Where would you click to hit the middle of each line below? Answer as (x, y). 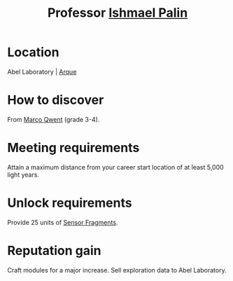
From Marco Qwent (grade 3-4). (54, 119)
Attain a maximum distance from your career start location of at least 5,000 (115, 167)
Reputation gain (54, 251)
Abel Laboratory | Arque (42, 71)
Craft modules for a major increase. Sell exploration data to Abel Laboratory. (117, 270)
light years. (23, 174)
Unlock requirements (70, 203)
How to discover (56, 100)
